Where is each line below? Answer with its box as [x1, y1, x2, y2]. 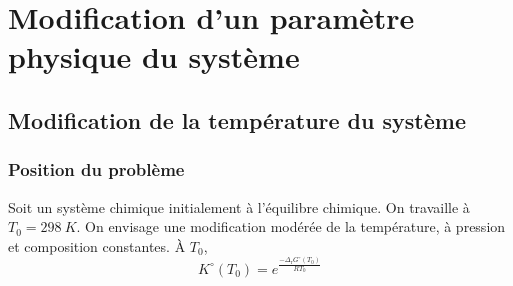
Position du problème [8, 157, 185, 182]
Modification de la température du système [8, 104, 466, 135]
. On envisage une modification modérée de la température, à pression [76, 216, 506, 237]
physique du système [8, 36, 300, 77]
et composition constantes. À [8, 235, 186, 256]
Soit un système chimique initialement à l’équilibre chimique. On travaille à [8, 196, 470, 217]
